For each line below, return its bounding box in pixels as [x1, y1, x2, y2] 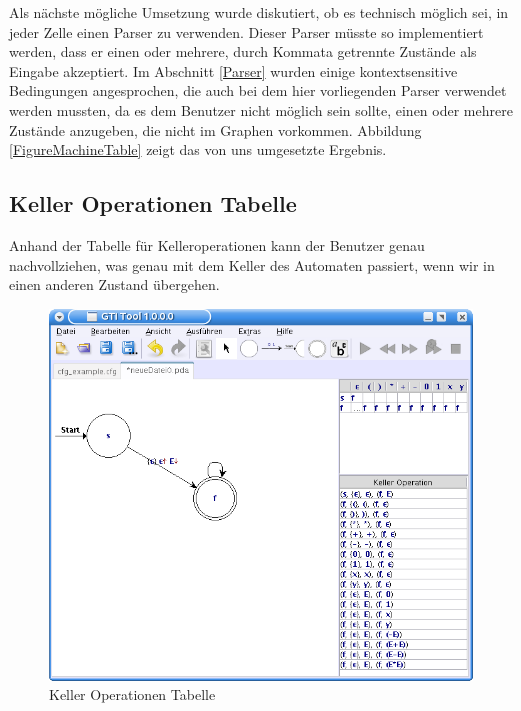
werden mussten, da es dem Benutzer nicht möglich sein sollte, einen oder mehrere [9, 99, 513, 120]
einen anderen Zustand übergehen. [9, 274, 220, 295]
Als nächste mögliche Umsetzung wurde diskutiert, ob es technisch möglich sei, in [9, 2, 509, 22]
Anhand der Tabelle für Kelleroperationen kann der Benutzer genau [9, 234, 425, 255]
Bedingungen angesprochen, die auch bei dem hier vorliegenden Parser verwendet [9, 80, 507, 101]
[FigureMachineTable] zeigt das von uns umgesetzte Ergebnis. [9, 139, 387, 160]
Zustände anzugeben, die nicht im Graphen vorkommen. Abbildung [9, 119, 422, 140]
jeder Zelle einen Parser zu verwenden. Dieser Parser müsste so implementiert [9, 21, 484, 42]
